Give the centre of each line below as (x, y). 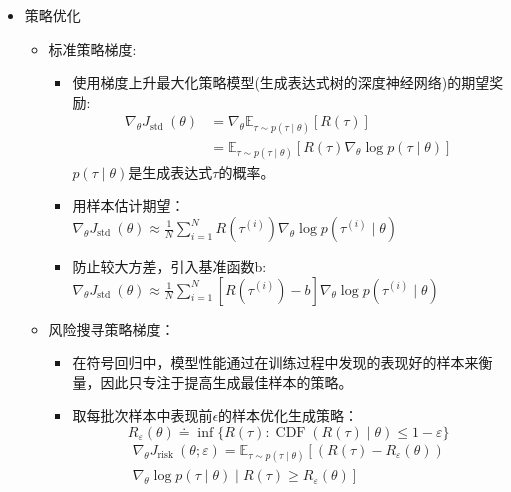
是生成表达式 (170, 173)
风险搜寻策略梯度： (111, 328)
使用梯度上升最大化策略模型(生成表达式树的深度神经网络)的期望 (281, 82)
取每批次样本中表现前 (142, 415)
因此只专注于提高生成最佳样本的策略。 (226, 381)
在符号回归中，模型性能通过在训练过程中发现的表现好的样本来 (275, 362)
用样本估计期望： (128, 205)
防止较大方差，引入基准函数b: (169, 266)
